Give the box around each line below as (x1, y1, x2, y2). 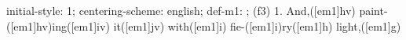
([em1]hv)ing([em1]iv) (6, 17, 110, 34)
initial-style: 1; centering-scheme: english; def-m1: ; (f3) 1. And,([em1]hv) (6, 2, 356, 18)
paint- (359, 2, 388, 18)
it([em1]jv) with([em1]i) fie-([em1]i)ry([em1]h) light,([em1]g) (113, 17, 401, 34)
